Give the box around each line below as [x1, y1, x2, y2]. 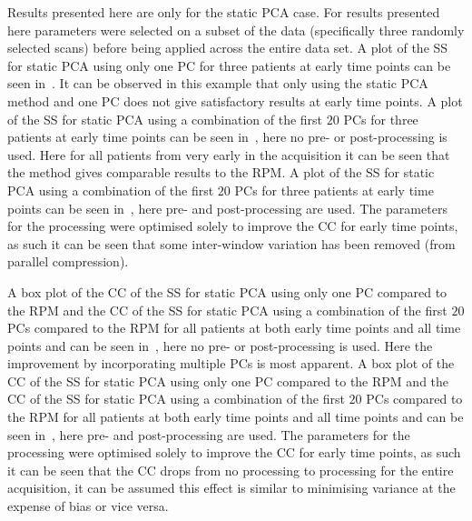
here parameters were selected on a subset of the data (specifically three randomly [7, 20, 465, 39]
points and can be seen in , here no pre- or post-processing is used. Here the [7, 336, 433, 355]
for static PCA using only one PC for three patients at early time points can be [7, 55, 451, 75]
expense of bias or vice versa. [7, 496, 169, 516]
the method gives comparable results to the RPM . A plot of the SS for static [7, 163, 435, 182]
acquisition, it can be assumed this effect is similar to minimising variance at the [7, 478, 456, 497]
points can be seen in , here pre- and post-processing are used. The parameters [7, 198, 447, 217]
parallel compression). [7, 252, 129, 271]
